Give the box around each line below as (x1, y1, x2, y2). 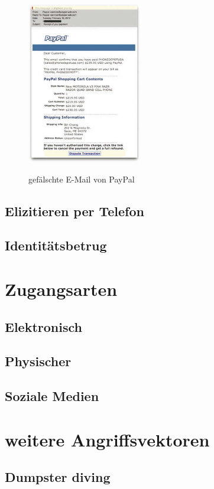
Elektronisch (5, 317, 82, 335)
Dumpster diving (5, 468, 111, 486)
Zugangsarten (5, 276, 118, 301)
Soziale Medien (5, 387, 99, 405)
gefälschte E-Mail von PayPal (28, 172, 135, 185)
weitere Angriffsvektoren (5, 427, 210, 451)
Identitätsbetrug (5, 236, 107, 255)
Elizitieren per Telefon (5, 201, 144, 220)
